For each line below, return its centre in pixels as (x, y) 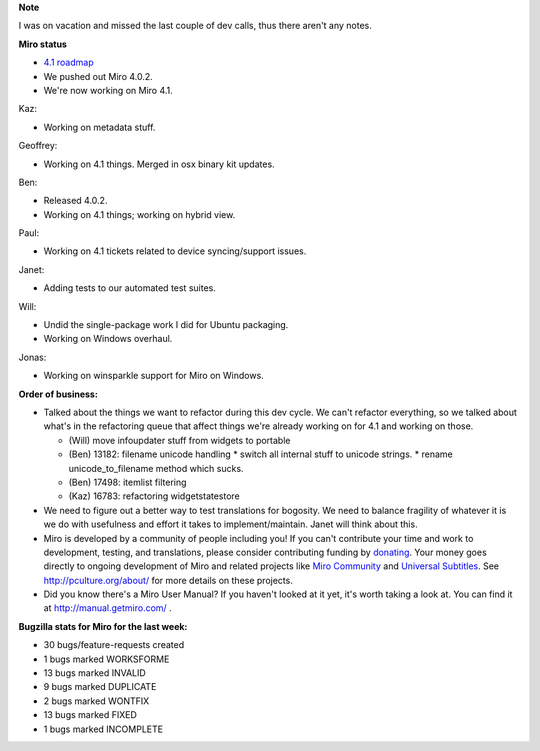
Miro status (42, 44)
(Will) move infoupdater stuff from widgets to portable (179, 440)
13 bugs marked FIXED (90, 715)
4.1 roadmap (68, 62)
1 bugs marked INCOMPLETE (103, 729)
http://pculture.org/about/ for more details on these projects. (168, 580)
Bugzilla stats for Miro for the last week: (103, 626)
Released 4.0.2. (75, 201)
